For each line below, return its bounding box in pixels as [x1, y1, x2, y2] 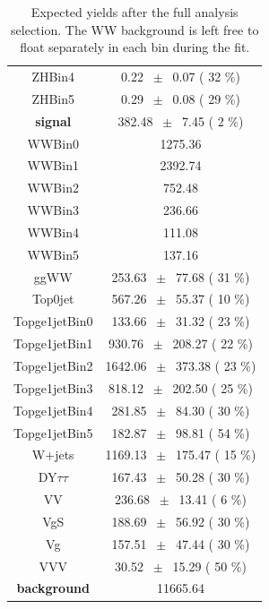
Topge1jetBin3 [13, 378, 93, 397]
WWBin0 [27, 133, 79, 152]
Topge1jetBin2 [13, 356, 93, 374]
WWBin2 [27, 178, 79, 197]
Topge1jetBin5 [13, 423, 93, 442]
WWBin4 [27, 222, 79, 241]
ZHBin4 [31, 67, 75, 86]
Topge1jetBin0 [13, 312, 93, 330]
